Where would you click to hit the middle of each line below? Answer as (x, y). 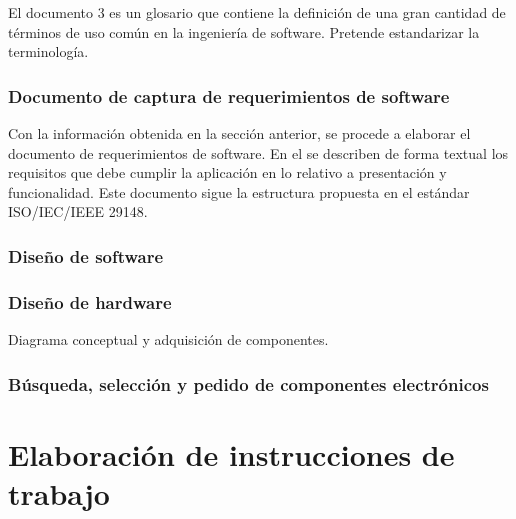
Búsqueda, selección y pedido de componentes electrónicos (248, 383)
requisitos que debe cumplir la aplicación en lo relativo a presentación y (227, 172)
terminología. (48, 51)
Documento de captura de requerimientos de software (229, 95)
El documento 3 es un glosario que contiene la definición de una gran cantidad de (257, 12)
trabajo (59, 492)
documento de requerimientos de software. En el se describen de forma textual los (258, 152)
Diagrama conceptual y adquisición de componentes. (168, 339)
